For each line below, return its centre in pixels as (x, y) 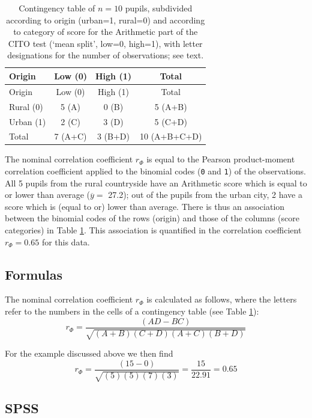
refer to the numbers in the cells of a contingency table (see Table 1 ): (132, 311)
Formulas (34, 274)
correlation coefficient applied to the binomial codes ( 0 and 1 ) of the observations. (155, 171)
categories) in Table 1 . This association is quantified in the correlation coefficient (153, 230)
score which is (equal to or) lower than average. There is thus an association (145, 206)
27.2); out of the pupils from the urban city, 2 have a (205, 195)
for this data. (66, 241)
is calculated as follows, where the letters (222, 299)
